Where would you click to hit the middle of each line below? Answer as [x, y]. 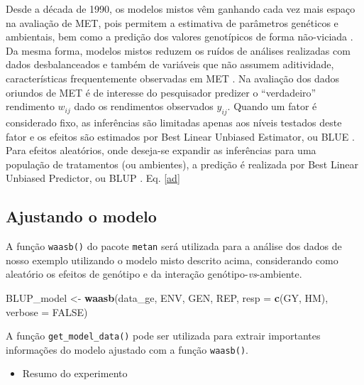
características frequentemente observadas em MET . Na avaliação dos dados [173, 78]
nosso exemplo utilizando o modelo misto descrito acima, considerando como [172, 260]
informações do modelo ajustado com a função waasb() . [127, 349]
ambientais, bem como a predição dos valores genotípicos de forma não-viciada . [180, 37]
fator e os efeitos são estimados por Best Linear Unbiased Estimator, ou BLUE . [180, 136]
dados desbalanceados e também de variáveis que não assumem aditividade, [170, 64]
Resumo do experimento [75, 373]
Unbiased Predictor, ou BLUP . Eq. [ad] [93, 178]
